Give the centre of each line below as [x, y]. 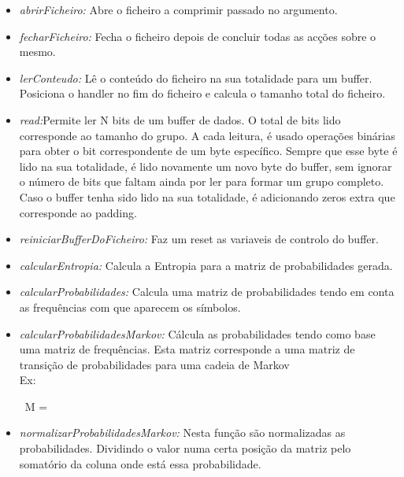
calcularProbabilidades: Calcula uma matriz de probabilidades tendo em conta [207, 292]
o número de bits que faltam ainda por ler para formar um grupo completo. [202, 181]
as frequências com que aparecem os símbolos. [130, 307]
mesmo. [37, 52]
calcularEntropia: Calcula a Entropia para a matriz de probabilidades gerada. [206, 265]
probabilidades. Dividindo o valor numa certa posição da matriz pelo [185, 448]
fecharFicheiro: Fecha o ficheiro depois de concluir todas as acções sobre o [198, 36]
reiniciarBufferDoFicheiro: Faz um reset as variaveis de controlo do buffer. [199, 239]
